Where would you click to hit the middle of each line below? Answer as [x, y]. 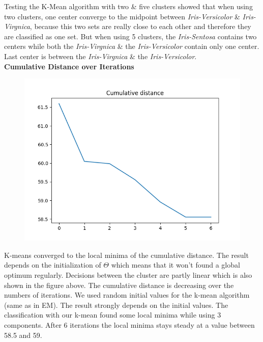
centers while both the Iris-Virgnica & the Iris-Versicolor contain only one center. [132, 46]
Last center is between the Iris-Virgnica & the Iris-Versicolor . [100, 56]
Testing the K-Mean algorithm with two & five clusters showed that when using [128, 6]
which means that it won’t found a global [176, 265]
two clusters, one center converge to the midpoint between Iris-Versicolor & [122, 16]
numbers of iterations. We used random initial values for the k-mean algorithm [127, 295]
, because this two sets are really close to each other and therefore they [140, 26]
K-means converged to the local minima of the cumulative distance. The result [126, 255]
